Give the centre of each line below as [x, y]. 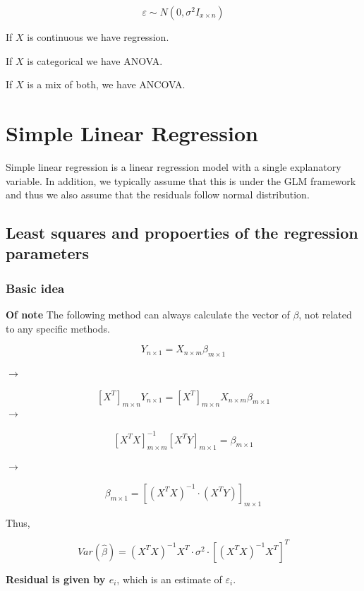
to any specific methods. [58, 328]
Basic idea [35, 288]
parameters [47, 253]
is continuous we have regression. [98, 37]
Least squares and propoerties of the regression [182, 233]
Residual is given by [56, 579]
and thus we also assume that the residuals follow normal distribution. [158, 195]
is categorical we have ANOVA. [95, 60]
